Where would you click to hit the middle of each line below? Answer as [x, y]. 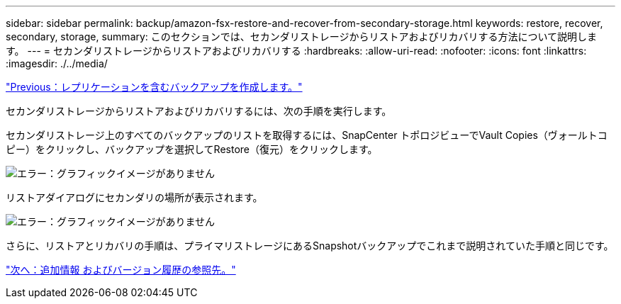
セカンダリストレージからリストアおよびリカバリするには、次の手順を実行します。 [199, 111]
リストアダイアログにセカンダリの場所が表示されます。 [134, 197]
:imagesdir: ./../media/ [57, 63]
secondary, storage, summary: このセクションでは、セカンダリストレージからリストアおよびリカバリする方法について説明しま [302, 36]
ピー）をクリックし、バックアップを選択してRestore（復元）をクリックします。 [192, 149]
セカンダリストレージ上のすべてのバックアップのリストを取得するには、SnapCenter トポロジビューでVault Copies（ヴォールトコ [307, 135]
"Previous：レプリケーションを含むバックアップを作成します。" [154, 87]
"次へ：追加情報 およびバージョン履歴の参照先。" [121, 270]
